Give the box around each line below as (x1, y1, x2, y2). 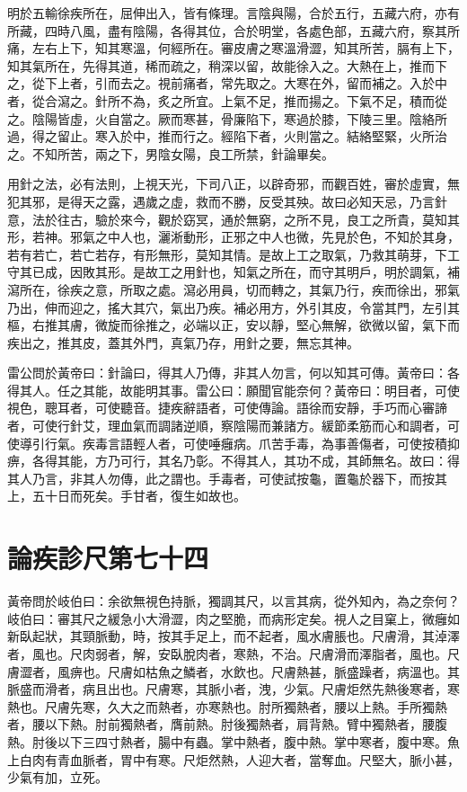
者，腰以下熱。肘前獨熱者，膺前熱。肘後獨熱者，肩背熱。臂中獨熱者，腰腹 (7, 715, 447, 734)
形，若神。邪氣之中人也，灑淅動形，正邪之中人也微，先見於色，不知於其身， (7, 227, 460, 246)
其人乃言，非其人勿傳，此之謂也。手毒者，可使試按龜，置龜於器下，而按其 (7, 468, 447, 487)
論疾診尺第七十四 (7, 539, 209, 576)
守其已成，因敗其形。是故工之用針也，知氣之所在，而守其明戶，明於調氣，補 (7, 263, 460, 281)
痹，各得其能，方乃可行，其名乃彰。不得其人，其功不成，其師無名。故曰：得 (7, 451, 460, 470)
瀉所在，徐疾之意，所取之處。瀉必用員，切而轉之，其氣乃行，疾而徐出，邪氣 (7, 280, 460, 298)
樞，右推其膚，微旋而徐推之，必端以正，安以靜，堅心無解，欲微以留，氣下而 (7, 316, 460, 334)
